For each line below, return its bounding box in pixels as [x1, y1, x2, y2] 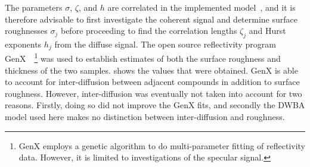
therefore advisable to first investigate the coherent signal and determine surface [5, 12, 297, 25]
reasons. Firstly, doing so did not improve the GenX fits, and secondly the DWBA [5, 99, 305, 111]
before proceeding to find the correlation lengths [60, 24, 237, 37]
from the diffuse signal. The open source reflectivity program [54, 37, 276, 50]
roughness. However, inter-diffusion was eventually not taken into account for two [5, 87, 302, 99]
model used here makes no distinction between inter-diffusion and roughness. [5, 111, 285, 123]
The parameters [5, 1, 63, 13]
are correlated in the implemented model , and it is [107, 1, 296, 13]
